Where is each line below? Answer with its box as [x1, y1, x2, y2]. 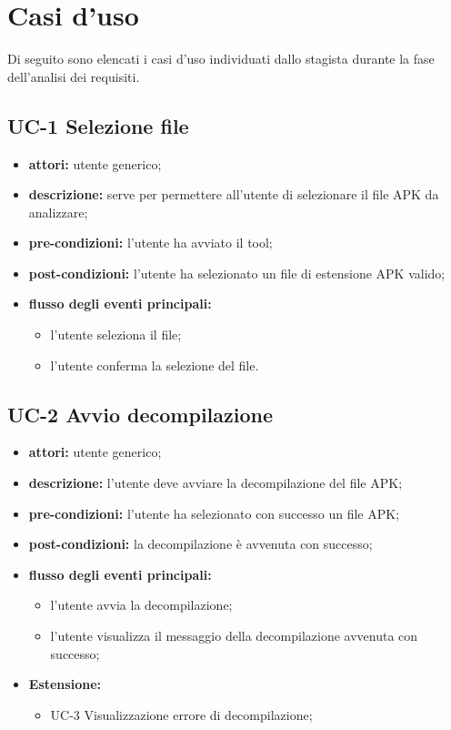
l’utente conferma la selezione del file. [50, 355, 259, 374]
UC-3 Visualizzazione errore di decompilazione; [50, 705, 313, 724]
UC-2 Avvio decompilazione [7, 400, 274, 428]
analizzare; [28, 202, 88, 221]
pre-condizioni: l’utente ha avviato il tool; [28, 233, 273, 252]
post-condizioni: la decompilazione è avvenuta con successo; [28, 534, 373, 553]
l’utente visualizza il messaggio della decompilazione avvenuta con [50, 626, 418, 645]
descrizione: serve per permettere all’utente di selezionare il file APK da [28, 185, 439, 204]
